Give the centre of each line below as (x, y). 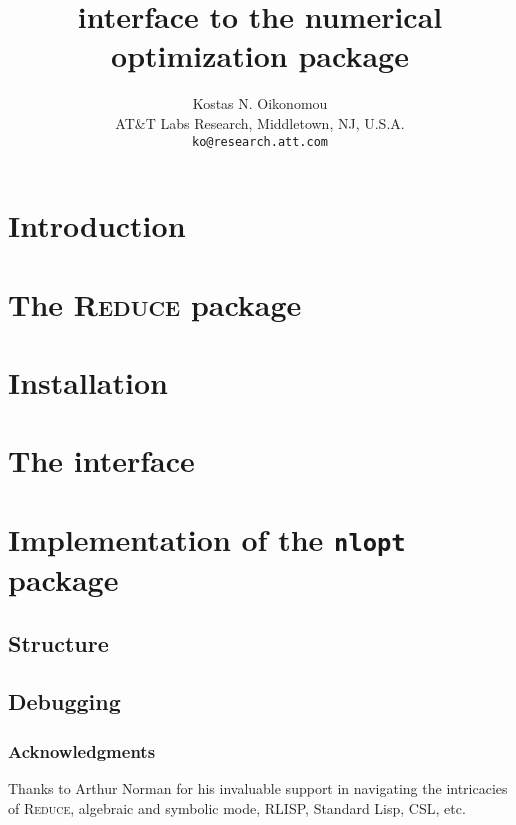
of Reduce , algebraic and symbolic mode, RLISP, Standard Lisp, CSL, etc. (237, 807)
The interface (101, 460)
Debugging (64, 701)
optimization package (260, 55)
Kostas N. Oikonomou (260, 103)
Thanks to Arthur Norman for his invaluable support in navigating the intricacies (258, 787)
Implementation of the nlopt (207, 538)
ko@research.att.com (260, 141)
